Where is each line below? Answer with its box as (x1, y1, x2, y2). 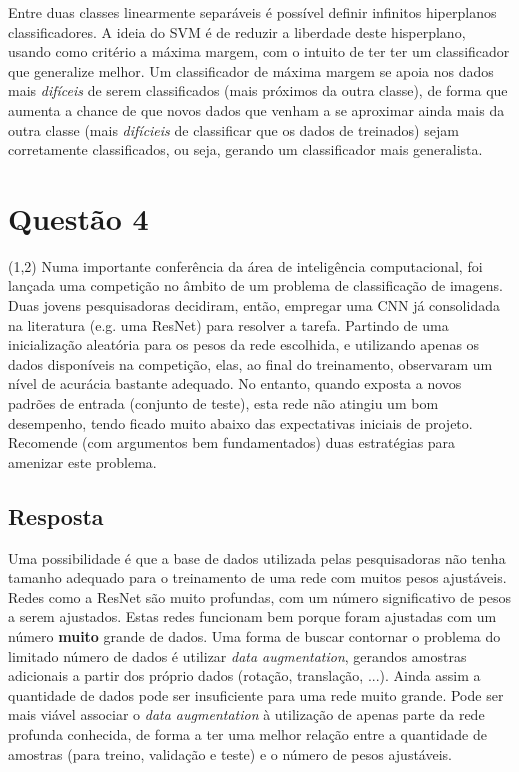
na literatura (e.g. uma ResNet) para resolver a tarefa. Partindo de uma (8, 314, 449, 335)
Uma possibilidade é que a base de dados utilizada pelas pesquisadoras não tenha (8, 547, 506, 568)
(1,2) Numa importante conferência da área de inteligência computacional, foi (8, 255, 483, 276)
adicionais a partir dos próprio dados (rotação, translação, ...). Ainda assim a (8, 665, 481, 686)
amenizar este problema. (8, 451, 157, 472)
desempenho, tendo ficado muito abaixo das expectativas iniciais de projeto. (8, 412, 473, 433)
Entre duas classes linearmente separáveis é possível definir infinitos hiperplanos (8, 2, 497, 22)
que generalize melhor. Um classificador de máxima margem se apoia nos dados (8, 60, 494, 81)
